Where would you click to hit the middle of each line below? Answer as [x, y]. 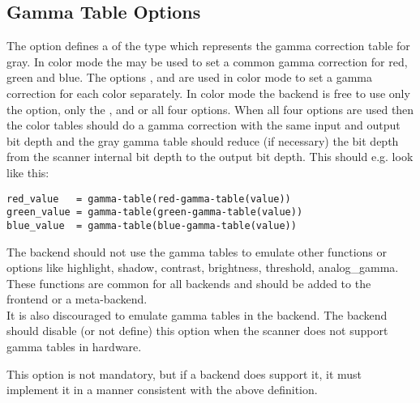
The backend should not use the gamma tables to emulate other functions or [197, 251]
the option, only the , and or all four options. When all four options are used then [210, 109]
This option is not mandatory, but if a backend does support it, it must [184, 373]
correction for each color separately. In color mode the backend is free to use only [208, 93]
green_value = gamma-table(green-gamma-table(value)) [155, 212]
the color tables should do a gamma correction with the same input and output [204, 125]
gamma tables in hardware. [74, 347]
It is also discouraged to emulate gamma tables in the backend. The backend [197, 314]
